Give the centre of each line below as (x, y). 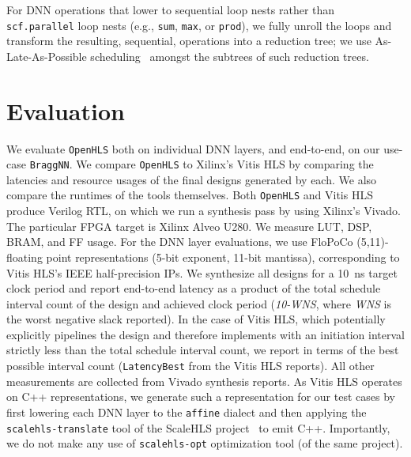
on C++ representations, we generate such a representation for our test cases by (201, 397)
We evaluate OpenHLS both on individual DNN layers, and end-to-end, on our (193, 148)
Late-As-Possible (47, 56)
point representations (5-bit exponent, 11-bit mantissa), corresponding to (223, 257)
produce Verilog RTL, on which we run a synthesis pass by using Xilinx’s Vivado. (204, 211)
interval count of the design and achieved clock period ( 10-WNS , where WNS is (199, 303)
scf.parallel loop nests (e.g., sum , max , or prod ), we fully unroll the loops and (199, 25)
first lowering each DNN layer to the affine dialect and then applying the (187, 412)
